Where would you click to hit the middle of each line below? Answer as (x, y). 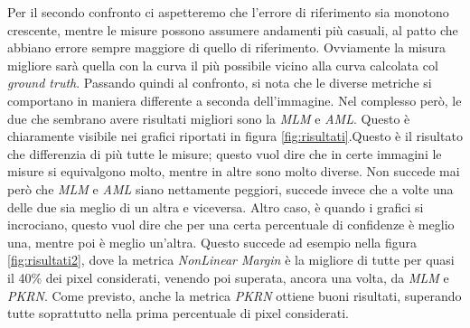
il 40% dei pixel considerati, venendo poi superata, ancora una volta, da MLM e (228, 277)
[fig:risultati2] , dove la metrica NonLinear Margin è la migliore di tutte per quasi (231, 260)
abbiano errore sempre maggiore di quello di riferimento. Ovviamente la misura (227, 47)
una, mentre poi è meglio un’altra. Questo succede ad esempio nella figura (212, 242)
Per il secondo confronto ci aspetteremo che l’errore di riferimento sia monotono (228, 12)
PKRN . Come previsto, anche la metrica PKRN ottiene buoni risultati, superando (235, 295)
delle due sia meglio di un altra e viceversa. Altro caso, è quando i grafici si (216, 206)
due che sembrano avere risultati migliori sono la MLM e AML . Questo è (209, 118)
